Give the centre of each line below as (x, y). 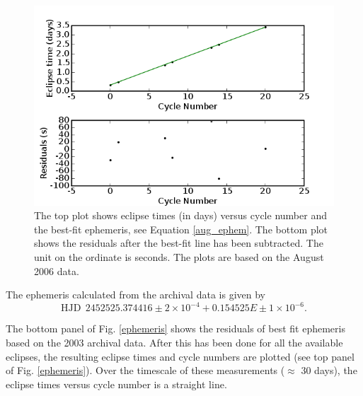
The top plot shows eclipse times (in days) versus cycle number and (180, 215)
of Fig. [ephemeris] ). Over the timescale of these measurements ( (145, 370)
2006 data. (57, 270)
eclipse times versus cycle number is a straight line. (116, 384)
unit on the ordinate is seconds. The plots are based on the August (179, 257)
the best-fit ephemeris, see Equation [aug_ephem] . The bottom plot (181, 229)
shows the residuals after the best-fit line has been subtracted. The (179, 243)
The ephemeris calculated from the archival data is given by (136, 295)
